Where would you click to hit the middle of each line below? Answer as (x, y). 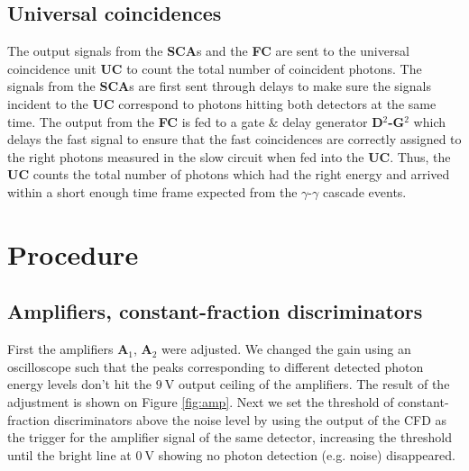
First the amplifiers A (68, 349)
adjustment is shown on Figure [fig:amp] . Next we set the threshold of (201, 401)
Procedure (73, 254)
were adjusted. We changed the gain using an (286, 349)
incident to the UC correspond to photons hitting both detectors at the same (222, 103)
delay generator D (333, 121)
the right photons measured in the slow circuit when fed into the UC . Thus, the (229, 156)
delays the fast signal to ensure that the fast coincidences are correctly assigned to (234, 139)
